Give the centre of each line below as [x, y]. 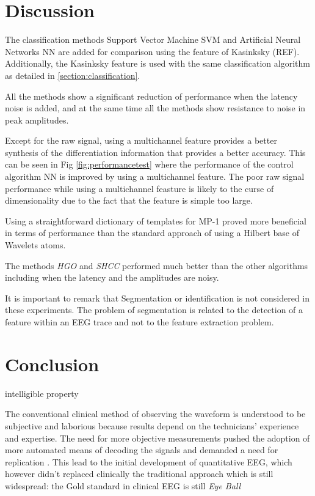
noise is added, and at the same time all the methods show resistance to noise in [155, 108]
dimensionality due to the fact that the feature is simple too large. [129, 200]
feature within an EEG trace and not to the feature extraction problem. [139, 322]
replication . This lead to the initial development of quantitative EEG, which [149, 461]
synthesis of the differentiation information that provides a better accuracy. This [155, 152]
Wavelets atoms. [35, 245]
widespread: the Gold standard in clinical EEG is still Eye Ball [123, 485]
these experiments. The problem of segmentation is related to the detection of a [154, 310]
